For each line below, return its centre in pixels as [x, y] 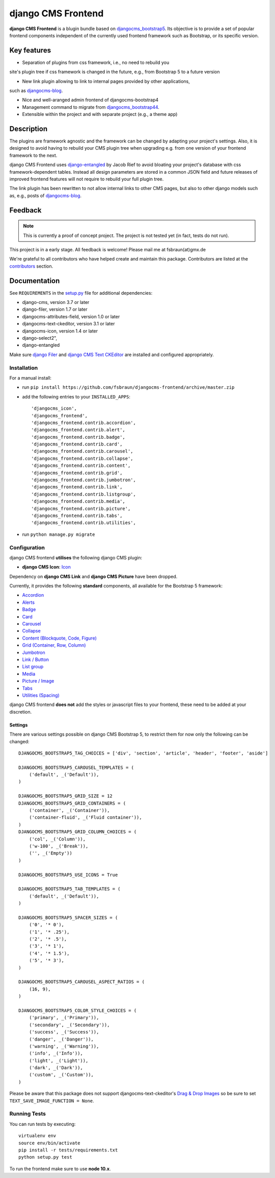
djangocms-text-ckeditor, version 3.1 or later [68, 324]
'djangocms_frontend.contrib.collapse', [82, 458]
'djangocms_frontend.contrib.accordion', [84, 422]
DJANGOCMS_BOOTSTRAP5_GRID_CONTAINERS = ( [72, 803]
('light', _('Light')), [59, 1061]
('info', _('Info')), [56, 1053]
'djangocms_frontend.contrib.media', [78, 501]
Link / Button [36, 659]
